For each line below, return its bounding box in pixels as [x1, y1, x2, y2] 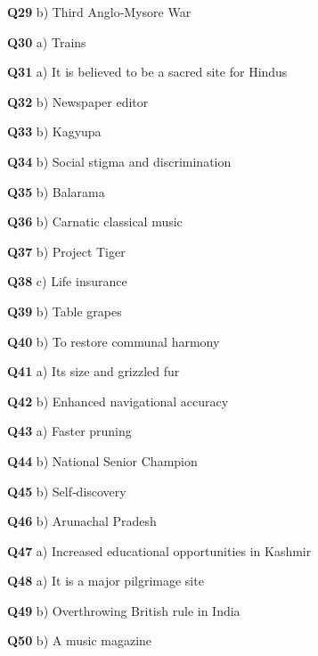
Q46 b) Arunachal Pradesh [7, 512, 157, 530]
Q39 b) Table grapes [7, 301, 122, 320]
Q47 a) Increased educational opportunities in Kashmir [7, 541, 312, 560]
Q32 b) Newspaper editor [7, 92, 149, 111]
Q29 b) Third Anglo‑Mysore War [7, 3, 192, 20]
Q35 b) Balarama [7, 182, 105, 201]
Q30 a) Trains [7, 32, 86, 51]
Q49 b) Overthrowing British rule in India [7, 601, 241, 619]
